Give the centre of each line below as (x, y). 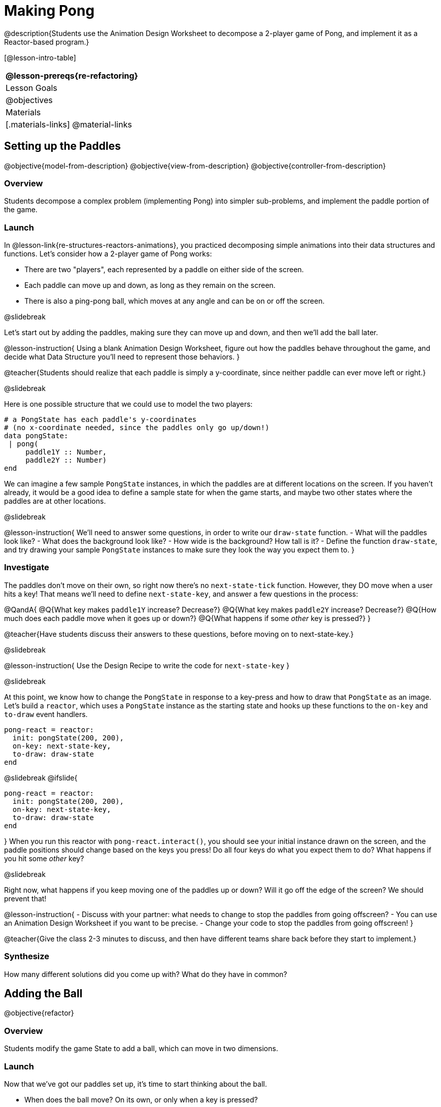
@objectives (29, 100)
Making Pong (49, 11)
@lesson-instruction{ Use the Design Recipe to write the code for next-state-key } (147, 665)
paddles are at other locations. (55, 501)
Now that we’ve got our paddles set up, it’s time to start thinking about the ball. (135, 1084)
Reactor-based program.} (47, 42)
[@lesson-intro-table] (40, 57)
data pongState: (36, 436)
